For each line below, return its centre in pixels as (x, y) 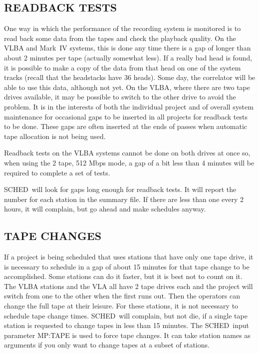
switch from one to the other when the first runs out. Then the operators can (122, 296)
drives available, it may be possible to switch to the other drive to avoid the (120, 97)
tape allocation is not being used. (55, 136)
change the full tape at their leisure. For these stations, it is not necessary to (121, 306)
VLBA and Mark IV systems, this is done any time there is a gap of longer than (128, 48)
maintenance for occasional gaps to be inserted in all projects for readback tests (126, 116)
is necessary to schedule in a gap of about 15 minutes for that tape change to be (127, 266)
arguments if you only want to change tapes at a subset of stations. (107, 345)
